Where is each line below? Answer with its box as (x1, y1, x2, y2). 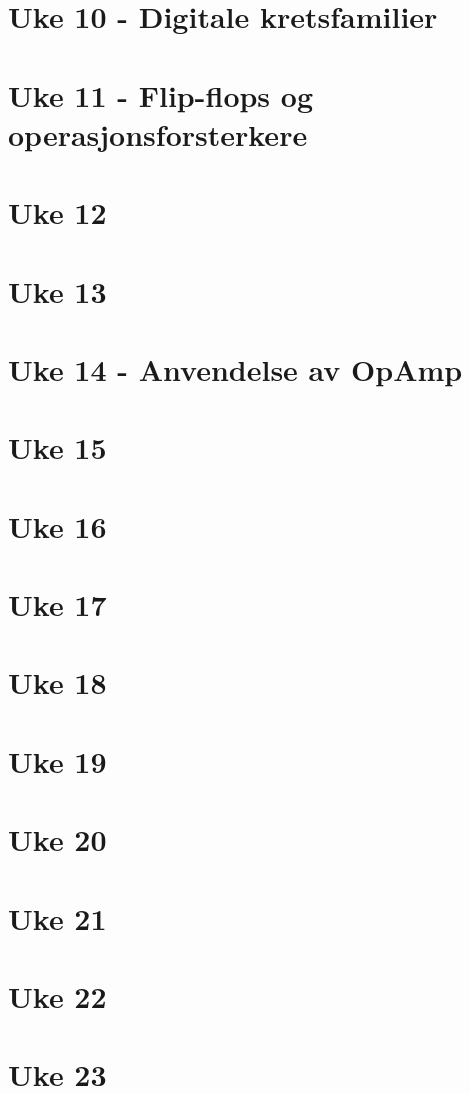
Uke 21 (8, 897, 107, 938)
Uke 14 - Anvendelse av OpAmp (8, 348, 463, 389)
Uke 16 (8, 505, 107, 546)
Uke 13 (8, 270, 107, 311)
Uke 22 (8, 975, 107, 1016)
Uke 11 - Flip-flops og (8, 74, 314, 115)
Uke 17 (8, 584, 107, 624)
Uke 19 (8, 740, 107, 781)
